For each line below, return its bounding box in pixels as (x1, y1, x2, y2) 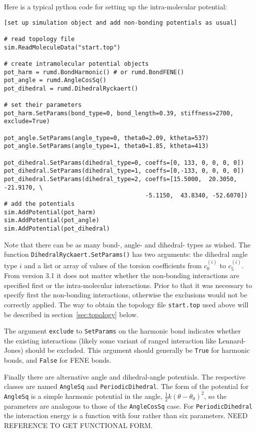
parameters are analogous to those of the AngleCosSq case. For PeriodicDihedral (4, 400, 253, 411)
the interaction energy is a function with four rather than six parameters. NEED (4, 410, 248, 421)
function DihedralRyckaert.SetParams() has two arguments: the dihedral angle (4, 249, 248, 259)
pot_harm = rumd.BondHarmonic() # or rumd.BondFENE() (4, 68, 184, 76)
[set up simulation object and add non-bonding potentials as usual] (4, 19, 237, 26)
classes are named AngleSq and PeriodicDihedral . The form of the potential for (4, 381, 249, 391)
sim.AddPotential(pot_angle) (4, 217, 100, 224)
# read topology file (4, 35, 75, 43)
